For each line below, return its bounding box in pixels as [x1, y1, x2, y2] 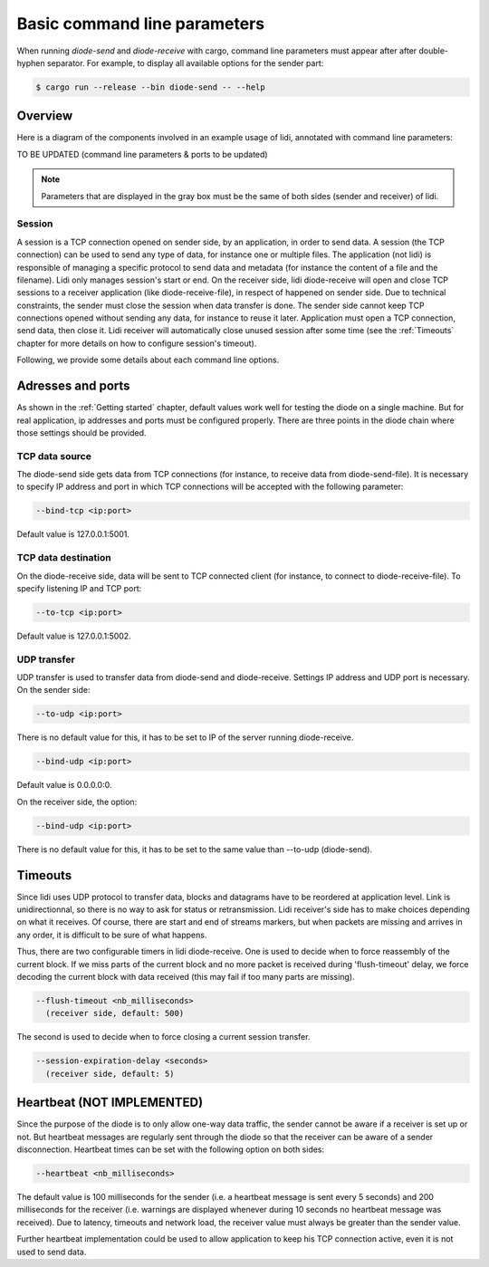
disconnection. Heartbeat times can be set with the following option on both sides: [16, 1144, 325, 1155]
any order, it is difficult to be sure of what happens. [16, 929, 207, 940]
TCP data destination [16, 552, 112, 564]
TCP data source [16, 449, 92, 462]
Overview [16, 109, 73, 124]
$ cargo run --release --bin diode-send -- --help [35, 82, 266, 92]
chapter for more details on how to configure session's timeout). [16, 338, 257, 349]
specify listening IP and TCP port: [16, 582, 142, 593]
